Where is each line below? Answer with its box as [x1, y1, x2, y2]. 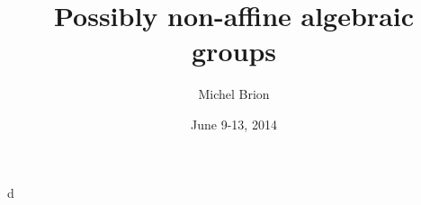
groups [192, 32, 276, 69]
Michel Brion [198, 85, 270, 103]
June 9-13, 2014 [191, 114, 277, 133]
